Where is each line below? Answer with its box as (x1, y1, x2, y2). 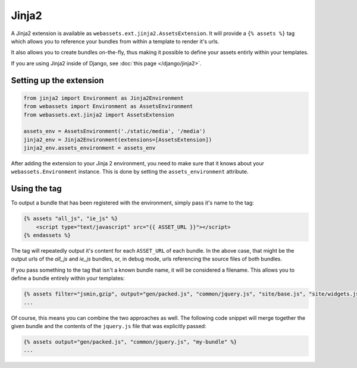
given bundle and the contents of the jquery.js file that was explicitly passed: (11, 323, 206, 330)
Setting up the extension (11, 75, 104, 86)
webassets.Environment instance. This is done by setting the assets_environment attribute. (11, 168, 249, 175)
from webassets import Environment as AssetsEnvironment (23, 103, 193, 110)
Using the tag (11, 184, 62, 194)
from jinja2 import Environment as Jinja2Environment (23, 95, 184, 101)
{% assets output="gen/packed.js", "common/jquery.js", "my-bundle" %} (23, 339, 237, 345)
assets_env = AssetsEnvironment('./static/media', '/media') (23, 128, 206, 135)
